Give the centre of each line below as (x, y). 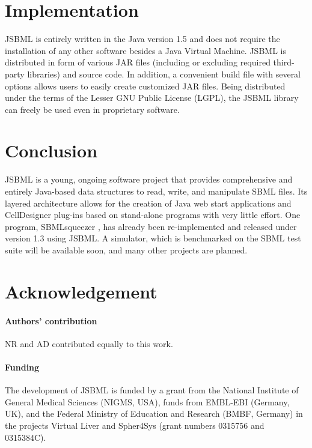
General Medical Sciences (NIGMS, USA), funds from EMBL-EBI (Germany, (147, 401)
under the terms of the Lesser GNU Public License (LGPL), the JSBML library (152, 98)
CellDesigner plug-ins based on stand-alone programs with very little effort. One (153, 215)
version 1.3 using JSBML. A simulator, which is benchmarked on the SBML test (153, 238)
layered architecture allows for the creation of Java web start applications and (148, 203)
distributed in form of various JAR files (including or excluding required (138, 62)
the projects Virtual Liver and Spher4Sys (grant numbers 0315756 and (135, 425)
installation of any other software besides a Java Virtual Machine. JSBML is (145, 50)
